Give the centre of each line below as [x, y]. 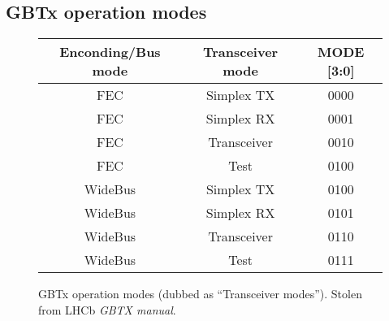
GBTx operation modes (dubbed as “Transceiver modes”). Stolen [200, 294]
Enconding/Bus [110, 52]
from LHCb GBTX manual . [107, 309]
